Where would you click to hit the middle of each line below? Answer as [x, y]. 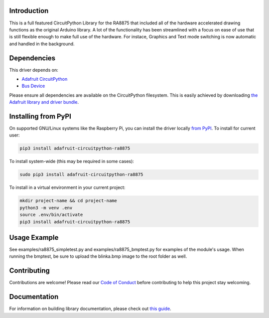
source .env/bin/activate [51, 215]
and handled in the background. [42, 44]
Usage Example [34, 238]
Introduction [29, 11]
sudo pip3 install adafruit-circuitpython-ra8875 [81, 175]
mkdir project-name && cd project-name [68, 201]
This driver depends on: [34, 70]
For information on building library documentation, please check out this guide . [90, 309]
